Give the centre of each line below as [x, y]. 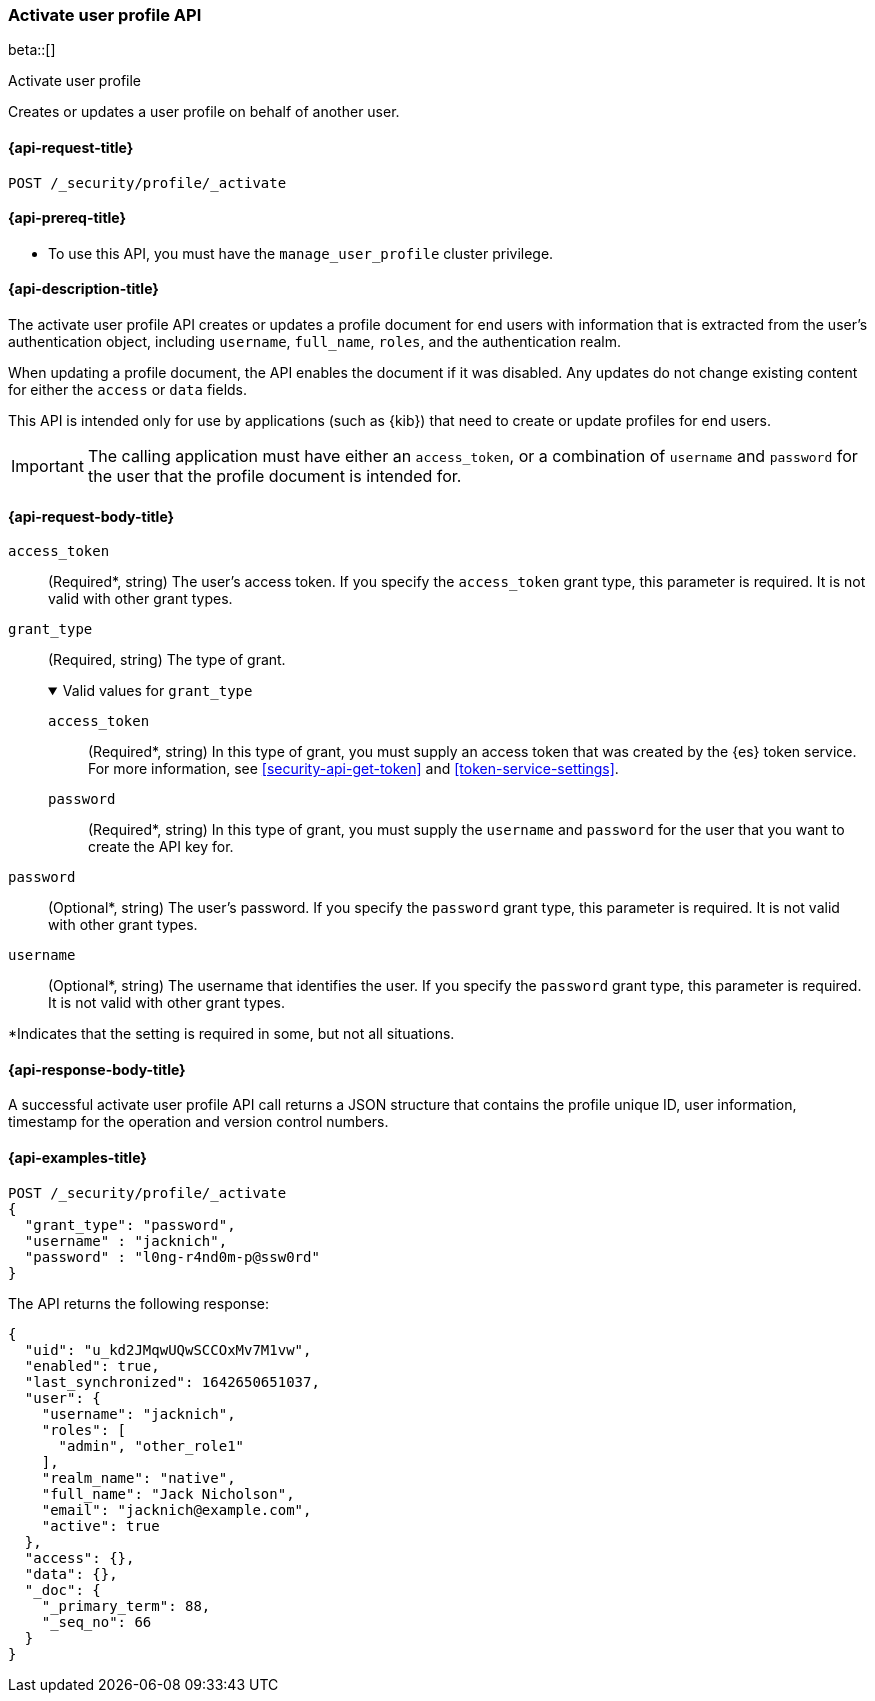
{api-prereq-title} [67, 218]
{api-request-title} [71, 147]
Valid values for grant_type [157, 691]
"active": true [100, 1525]
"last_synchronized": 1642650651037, [172, 1381]
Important [47, 466]
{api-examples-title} [77, 1158]
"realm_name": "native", [138, 1477]
